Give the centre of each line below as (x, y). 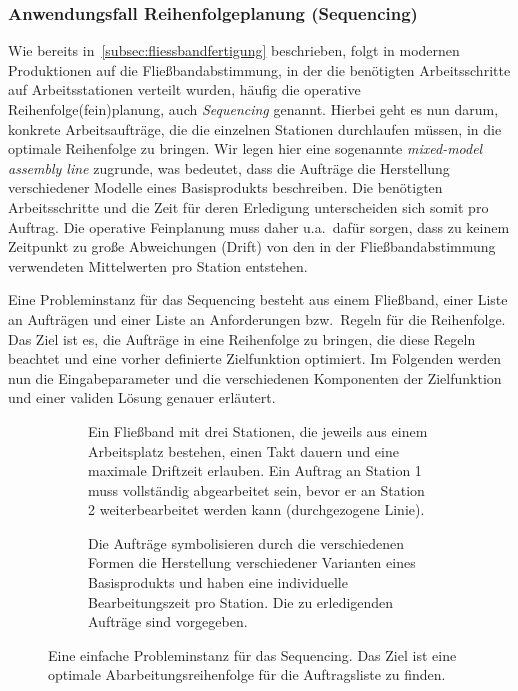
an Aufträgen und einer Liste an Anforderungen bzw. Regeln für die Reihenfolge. (257, 318)
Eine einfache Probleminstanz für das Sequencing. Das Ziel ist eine (252, 654)
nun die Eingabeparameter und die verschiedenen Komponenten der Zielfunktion (255, 377)
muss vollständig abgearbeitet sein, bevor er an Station (256, 489)
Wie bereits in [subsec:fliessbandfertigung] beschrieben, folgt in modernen (234, 50)
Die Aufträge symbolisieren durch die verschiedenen (246, 542)
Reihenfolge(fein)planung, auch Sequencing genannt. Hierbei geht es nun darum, (253, 109)
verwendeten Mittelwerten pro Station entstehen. (158, 265)
